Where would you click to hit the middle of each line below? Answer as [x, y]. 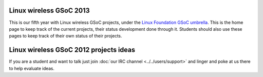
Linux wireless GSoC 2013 [49, 10]
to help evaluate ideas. [32, 68]
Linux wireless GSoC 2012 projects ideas [72, 50]
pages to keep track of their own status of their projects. [66, 36]
